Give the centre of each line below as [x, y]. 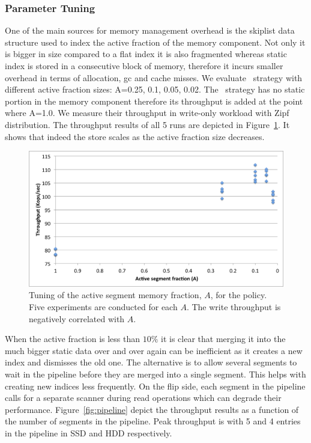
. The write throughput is [234, 307]
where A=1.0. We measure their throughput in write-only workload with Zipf [147, 113]
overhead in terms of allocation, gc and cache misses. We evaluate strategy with [154, 77]
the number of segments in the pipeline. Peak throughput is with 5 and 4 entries [153, 421]
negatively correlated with [77, 318]
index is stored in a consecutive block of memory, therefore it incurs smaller [144, 66]
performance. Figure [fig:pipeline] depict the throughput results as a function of [152, 409]
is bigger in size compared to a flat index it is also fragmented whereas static [146, 54]
